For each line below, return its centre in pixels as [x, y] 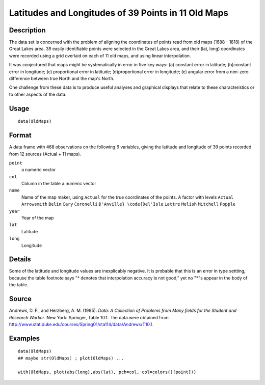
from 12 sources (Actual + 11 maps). [45, 154]
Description [27, 30]
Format [20, 135]
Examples [25, 338]
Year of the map [38, 218]
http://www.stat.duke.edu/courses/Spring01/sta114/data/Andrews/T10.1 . [81, 324]
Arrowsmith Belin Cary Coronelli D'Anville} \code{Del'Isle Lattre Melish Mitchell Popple [128, 204]
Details [20, 260]
